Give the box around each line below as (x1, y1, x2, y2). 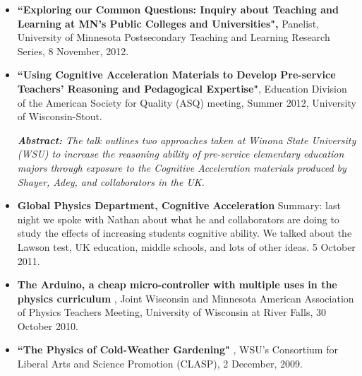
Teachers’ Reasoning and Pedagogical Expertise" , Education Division (17, 81, 347, 95)
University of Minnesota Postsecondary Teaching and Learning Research (17, 30, 330, 45)
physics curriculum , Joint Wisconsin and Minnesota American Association (17, 290, 354, 305)
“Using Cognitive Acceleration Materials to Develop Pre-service (17, 67, 336, 82)
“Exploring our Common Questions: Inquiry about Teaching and (17, 2, 339, 16)
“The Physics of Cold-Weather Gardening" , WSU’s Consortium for (17, 342, 338, 357)
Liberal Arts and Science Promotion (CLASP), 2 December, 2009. (17, 356, 303, 371)
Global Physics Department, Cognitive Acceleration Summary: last (17, 198, 341, 213)
